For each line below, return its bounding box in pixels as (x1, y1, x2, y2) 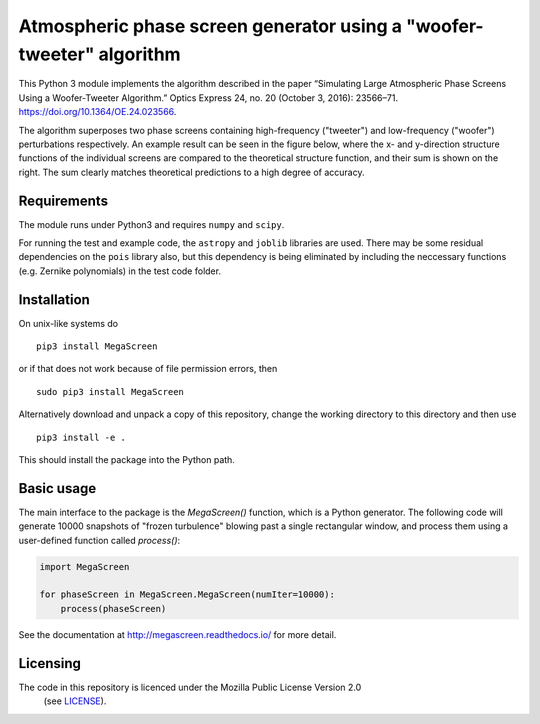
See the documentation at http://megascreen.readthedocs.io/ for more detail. (18, 628, 337, 640)
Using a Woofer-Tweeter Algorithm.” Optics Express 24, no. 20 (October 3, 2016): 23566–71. (18, 91, 399, 104)
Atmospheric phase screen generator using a (18, 15, 403, 37)
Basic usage (18, 480, 97, 497)
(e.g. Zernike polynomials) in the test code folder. (18, 265, 222, 277)
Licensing (18, 655, 82, 672)
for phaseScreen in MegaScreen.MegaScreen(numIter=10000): (39, 589, 335, 600)
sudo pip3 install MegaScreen (36, 386, 185, 397)
